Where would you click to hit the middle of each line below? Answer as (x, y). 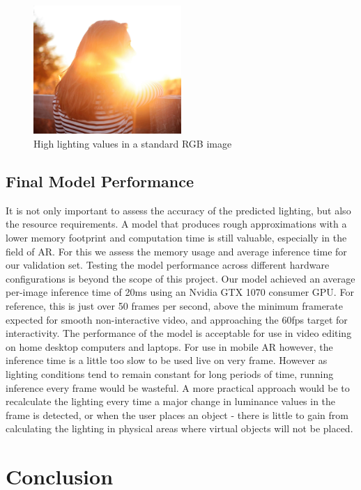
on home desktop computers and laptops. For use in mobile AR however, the (169, 346)
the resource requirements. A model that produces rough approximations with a (176, 224)
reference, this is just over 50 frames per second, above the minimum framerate (174, 305)
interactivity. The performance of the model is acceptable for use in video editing (179, 333)
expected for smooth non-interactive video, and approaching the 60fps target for (177, 319)
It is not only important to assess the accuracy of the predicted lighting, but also (178, 210)
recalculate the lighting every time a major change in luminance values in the (171, 401)
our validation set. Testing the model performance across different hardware (168, 265)
